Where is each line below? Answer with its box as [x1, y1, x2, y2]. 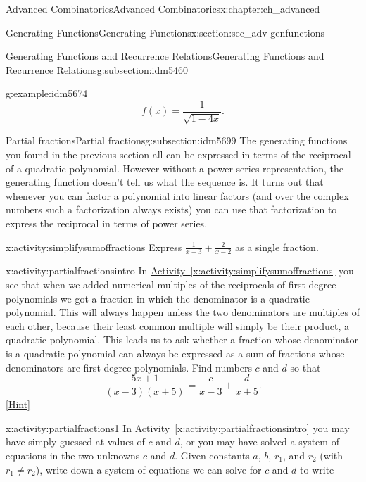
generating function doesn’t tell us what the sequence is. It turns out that [6, 175, 324, 189]
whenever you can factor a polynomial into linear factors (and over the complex [6, 188, 349, 203]
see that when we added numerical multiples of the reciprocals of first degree [6, 277, 336, 291]
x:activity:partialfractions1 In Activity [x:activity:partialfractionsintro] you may [6, 420, 350, 435]
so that [290, 360, 321, 374]
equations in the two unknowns [6, 448, 140, 462]
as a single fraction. [234, 239, 319, 254]
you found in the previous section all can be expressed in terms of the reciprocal [6, 147, 351, 162]
